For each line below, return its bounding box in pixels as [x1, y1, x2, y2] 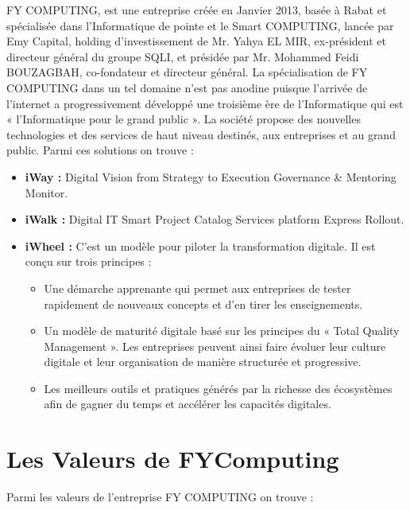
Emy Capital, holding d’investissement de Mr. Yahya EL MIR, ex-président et [6, 33, 386, 49]
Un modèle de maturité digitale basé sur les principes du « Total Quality [44, 322, 400, 339]
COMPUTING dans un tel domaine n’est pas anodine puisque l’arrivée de [6, 79, 368, 95]
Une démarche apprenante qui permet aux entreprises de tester [44, 279, 351, 296]
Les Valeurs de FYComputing [6, 442, 339, 475]
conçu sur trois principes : [25, 253, 152, 270]
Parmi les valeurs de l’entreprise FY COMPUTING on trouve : [6, 489, 314, 505]
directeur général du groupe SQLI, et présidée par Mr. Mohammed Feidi [6, 48, 359, 64]
